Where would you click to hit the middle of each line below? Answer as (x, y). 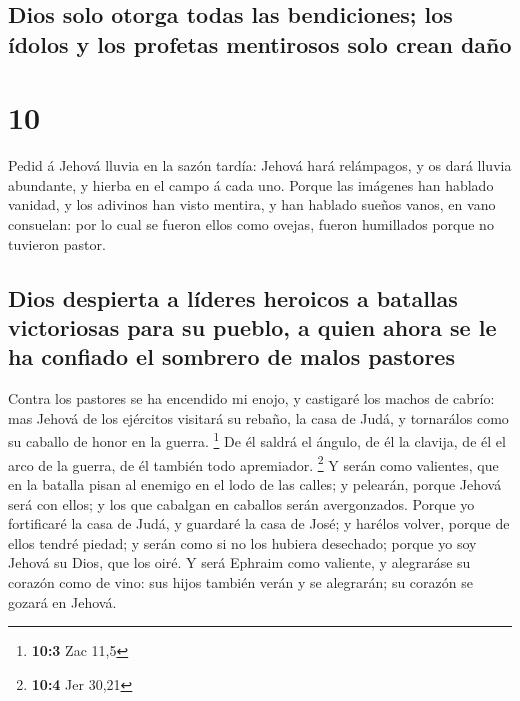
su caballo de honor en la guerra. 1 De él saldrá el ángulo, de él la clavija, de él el (257, 440)
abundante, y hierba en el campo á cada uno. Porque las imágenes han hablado (251, 184)
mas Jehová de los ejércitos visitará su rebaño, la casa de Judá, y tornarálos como (258, 417)
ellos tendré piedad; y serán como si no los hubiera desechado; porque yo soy (242, 542)
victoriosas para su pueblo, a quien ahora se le (252, 327)
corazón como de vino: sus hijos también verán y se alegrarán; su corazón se (240, 581)
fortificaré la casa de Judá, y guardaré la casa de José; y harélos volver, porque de (259, 523)
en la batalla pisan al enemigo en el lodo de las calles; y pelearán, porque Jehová (255, 483)
